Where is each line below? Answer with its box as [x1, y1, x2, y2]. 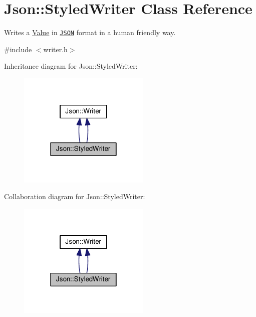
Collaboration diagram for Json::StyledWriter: [4, 191, 145, 202]
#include [4, 44, 32, 54]
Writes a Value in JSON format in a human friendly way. [4, 27, 176, 38]
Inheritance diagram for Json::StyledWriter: [4, 61, 138, 71]
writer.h [43, 44, 68, 54]
